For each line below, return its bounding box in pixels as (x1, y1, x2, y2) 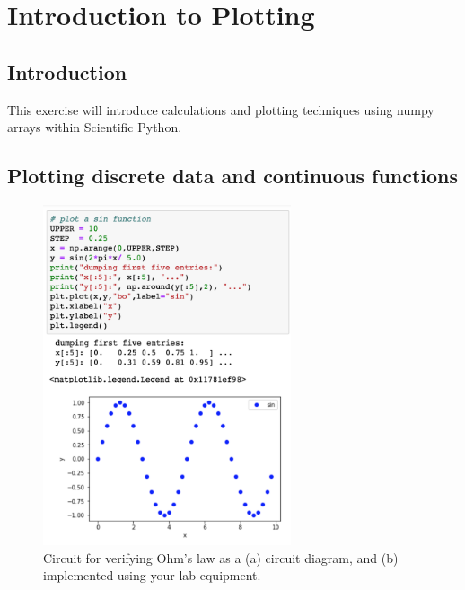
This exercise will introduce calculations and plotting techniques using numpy (7, 100, 434, 119)
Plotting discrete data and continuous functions (7, 162, 459, 189)
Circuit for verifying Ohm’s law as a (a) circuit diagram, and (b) (43, 548, 399, 567)
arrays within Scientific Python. (7, 118, 182, 136)
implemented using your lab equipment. (43, 566, 261, 585)
